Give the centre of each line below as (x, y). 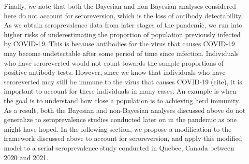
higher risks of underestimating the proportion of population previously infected (122, 34)
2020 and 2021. (26, 157)
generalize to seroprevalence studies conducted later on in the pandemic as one (120, 119)
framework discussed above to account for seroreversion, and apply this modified (123, 138)
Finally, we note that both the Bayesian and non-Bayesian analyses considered (120, 6)
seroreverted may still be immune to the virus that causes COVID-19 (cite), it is (123, 81)
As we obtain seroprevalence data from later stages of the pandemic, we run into (123, 25)
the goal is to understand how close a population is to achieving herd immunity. (122, 100)
